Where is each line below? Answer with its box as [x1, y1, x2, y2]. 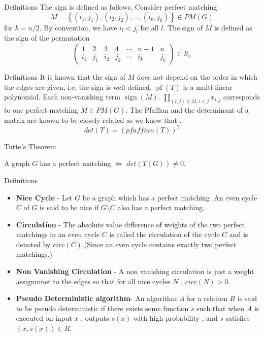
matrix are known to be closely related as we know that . [4, 114, 182, 125]
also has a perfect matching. [117, 202, 205, 213]
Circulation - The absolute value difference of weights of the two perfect [16, 219, 245, 229]
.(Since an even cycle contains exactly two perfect [82, 239, 237, 249]
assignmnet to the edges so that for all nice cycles [16, 276, 171, 286]
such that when [196, 302, 245, 313]
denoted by [16, 239, 51, 249]
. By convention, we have [39, 22, 117, 32]
